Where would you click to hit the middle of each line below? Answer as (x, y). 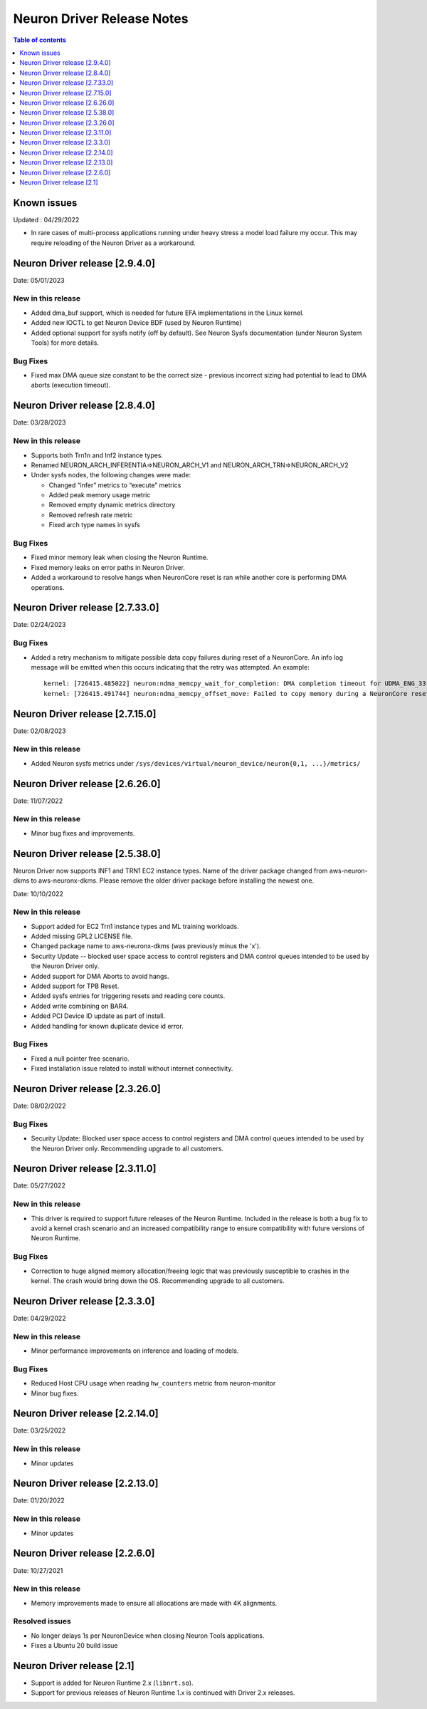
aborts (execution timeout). (71, 385)
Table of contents (40, 40)
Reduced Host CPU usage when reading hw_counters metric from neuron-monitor (153, 1383)
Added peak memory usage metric (100, 495)
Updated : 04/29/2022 (46, 219)
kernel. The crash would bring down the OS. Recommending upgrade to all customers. (158, 1281)
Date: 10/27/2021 (38, 1570)
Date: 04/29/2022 (40, 1318)
